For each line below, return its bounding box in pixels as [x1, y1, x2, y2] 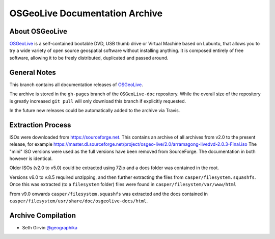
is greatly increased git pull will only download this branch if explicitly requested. [9, 98, 186, 104]
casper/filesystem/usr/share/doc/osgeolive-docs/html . [9, 198, 148, 204]
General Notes [9, 68, 56, 76]
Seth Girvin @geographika [22, 224, 77, 230]
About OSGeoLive [9, 27, 67, 36]
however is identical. [9, 155, 53, 162]
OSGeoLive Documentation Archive [9, 8, 163, 19]
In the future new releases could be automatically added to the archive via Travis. [9, 107, 180, 113]
